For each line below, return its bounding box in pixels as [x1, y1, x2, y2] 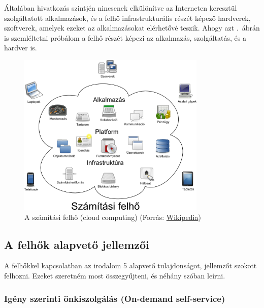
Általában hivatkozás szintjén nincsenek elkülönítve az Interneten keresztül [4, 3, 237, 13]
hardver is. [4, 42, 37, 53]
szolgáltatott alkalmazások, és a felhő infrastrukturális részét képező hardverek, [4, 12, 251, 23]
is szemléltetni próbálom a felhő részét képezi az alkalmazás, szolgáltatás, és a [4, 32, 246, 43]
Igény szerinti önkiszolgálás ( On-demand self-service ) [4, 292, 225, 304]
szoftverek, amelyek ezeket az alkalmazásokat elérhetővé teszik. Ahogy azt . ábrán [4, 22, 260, 33]
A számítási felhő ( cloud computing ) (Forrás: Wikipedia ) [24, 211, 201, 222]
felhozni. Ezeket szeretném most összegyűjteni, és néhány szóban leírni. [4, 270, 225, 281]
